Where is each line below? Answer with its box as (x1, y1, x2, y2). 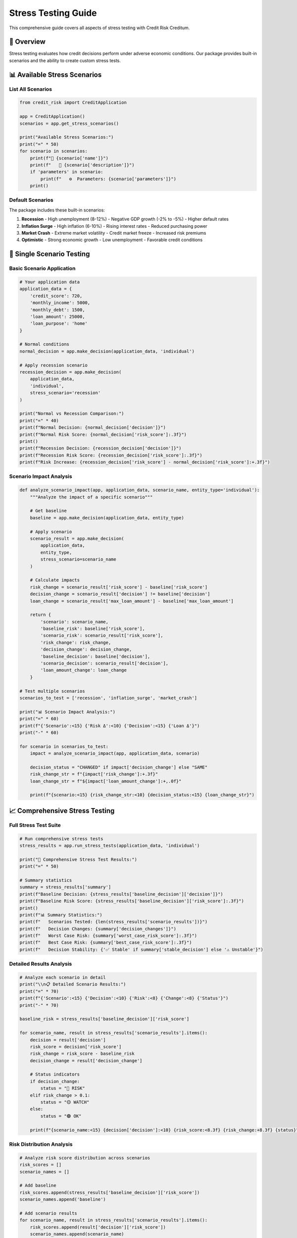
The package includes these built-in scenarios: (9, 207, 105, 213)
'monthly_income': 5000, (30, 300, 91, 306)
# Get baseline (30, 508, 67, 514)
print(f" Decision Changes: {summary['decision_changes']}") (19, 926, 177, 931)
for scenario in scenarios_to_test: (19, 743, 109, 749)
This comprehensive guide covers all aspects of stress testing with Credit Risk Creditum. (9, 25, 190, 31)
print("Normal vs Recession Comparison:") (19, 411, 124, 416)
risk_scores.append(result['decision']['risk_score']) (30, 1224, 166, 1230)
